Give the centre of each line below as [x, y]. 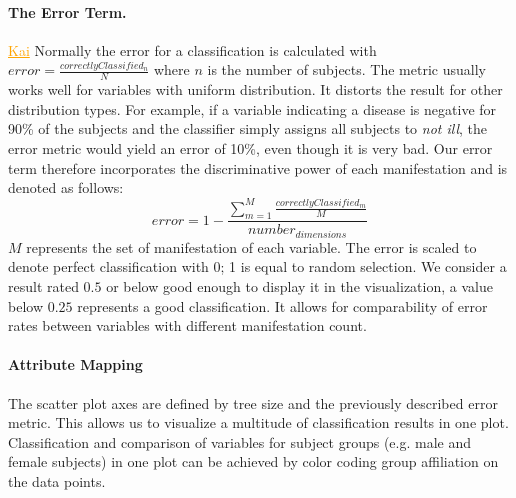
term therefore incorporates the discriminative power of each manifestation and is [258, 167]
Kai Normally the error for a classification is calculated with [192, 49]
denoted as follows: [66, 187]
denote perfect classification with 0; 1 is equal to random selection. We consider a [257, 266]
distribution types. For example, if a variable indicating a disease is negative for [252, 108]
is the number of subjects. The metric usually [346, 69]
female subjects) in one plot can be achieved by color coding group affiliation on [253, 461]
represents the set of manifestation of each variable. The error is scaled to [251, 246]
